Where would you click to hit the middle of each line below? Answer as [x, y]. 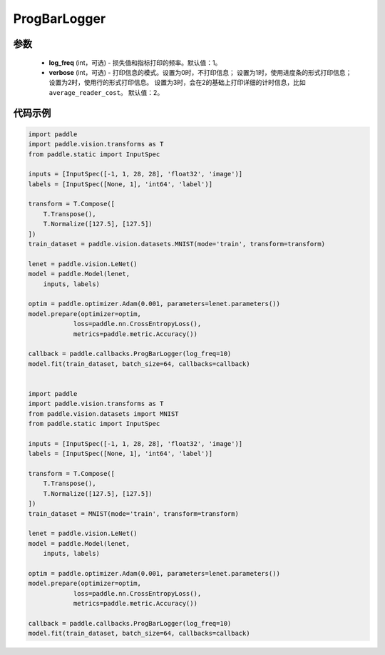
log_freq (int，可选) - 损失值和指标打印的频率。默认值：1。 [135, 62]
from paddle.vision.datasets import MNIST [103, 413]
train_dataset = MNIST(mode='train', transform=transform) [133, 513]
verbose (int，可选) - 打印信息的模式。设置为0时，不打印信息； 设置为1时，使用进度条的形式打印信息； [200, 72]
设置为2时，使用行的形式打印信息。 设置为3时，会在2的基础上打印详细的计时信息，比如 [177, 83]
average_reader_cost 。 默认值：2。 [106, 92]
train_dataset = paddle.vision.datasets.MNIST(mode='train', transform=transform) [177, 244]
